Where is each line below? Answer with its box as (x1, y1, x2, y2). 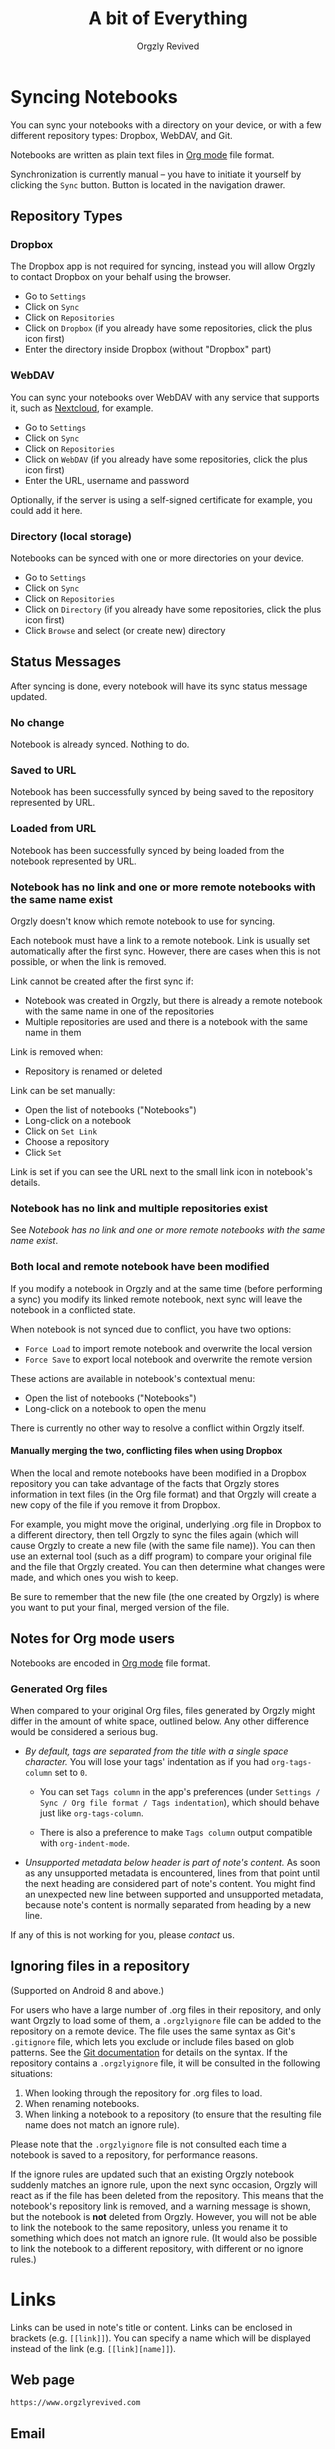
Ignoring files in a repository (10, 1958, 190, 1975)
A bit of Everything (88, 7, 248, 30)
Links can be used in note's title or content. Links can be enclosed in (10, 2321, 293, 2333)
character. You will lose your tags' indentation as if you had (24, 1755, 270, 1767)
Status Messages (10, 653, 122, 671)
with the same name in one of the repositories (24, 1005, 215, 1017)
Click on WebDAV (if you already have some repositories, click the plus (24, 453, 308, 465)
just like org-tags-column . (39, 1807, 144, 1819)
